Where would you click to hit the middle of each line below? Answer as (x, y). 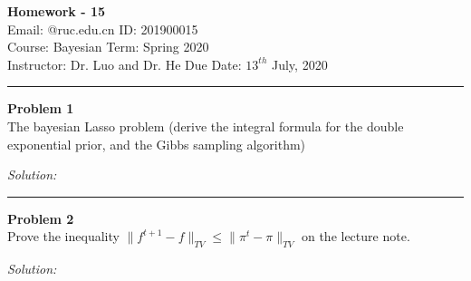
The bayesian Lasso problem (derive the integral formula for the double (206, 126)
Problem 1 (41, 108)
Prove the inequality (63, 236)
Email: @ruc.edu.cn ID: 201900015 (103, 29)
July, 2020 (299, 64)
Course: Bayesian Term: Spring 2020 (108, 47)
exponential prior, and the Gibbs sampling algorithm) (157, 144)
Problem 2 (41, 218)
